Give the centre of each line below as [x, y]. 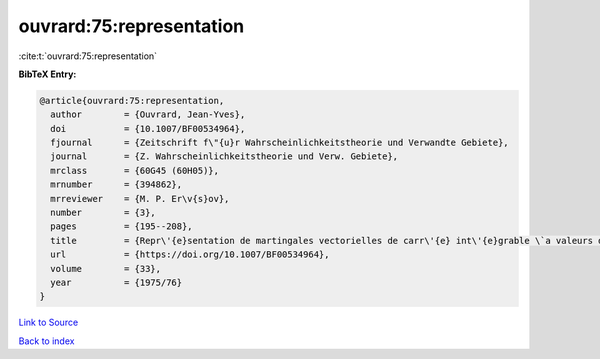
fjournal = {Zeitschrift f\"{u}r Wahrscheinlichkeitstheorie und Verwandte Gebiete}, [279, 143]
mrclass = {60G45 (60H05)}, [135, 170]
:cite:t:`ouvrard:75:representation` [88, 56]
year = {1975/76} [116, 282]
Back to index [46, 341]
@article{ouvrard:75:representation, [132, 100]
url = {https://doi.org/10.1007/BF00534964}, [190, 254]
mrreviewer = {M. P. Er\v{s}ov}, [140, 198]
